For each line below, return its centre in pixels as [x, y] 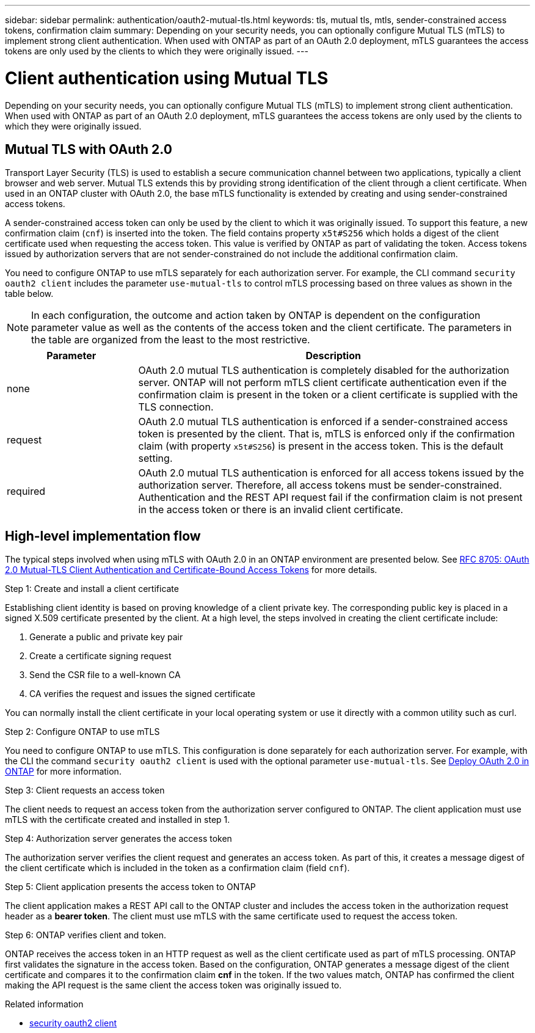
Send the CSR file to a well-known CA [105, 675]
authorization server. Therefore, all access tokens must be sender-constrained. [320, 485]
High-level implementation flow [103, 536]
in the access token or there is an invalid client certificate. [271, 510]
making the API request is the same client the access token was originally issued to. [173, 985]
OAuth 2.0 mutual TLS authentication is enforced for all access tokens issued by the [331, 473]
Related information [44, 1004]
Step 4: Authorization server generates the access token [118, 839]
